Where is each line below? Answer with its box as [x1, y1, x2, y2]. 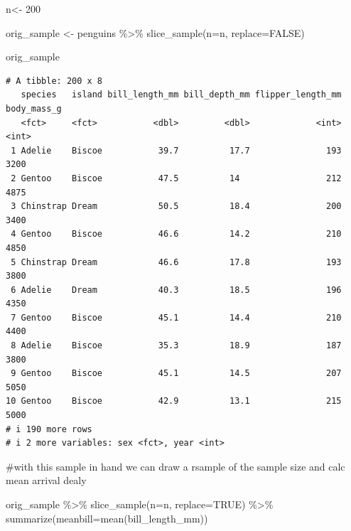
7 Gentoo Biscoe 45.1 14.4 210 [11, 312, 342, 323]
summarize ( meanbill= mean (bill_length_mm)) [6, 510, 208, 525]
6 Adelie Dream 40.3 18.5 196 [11, 284, 342, 295]
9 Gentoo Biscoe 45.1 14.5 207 [11, 368, 342, 379]
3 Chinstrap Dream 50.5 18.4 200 [11, 201, 342, 212]
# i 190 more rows [6, 424, 92, 434]
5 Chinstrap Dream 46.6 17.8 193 [11, 257, 342, 267]
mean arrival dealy [6, 473, 87, 488]
